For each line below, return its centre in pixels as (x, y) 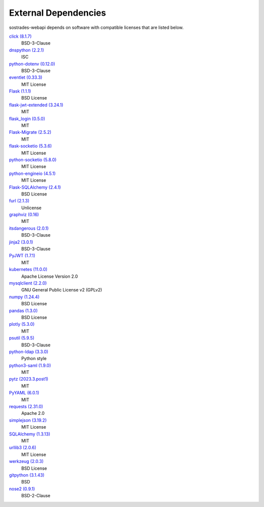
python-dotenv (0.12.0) (32, 64)
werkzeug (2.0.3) (26, 461)
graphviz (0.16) (24, 215)
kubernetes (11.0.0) (28, 269)
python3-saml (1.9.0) (30, 365)
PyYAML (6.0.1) (24, 393)
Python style (34, 359)
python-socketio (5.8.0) (33, 160)
